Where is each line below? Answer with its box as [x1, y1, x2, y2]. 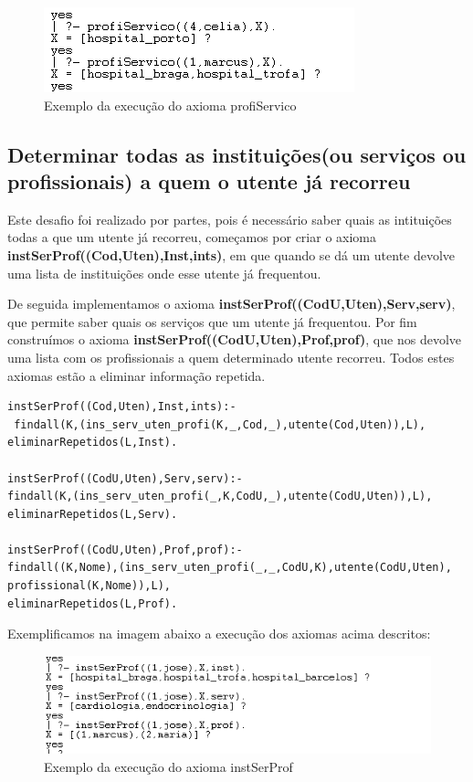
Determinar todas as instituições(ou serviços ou [7, 140, 467, 168]
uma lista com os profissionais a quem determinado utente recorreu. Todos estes [7, 347, 455, 366]
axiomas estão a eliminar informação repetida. [7, 365, 266, 385]
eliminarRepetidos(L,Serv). [7, 507, 178, 521]
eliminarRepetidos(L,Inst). [7, 436, 178, 449]
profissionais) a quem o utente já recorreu [7, 166, 411, 195]
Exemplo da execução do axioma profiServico [44, 95, 297, 114]
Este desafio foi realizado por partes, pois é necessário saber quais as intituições [7, 209, 452, 228]
